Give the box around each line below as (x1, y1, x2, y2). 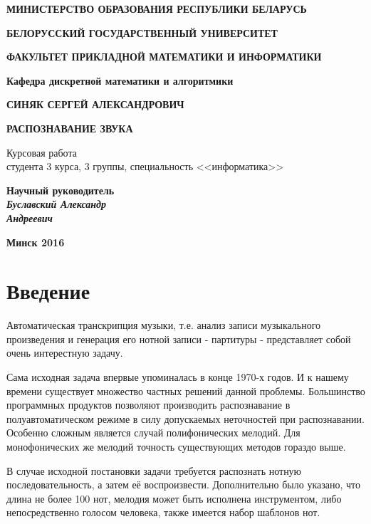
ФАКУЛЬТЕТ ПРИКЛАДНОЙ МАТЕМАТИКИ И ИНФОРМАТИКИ (6, 49, 322, 64)
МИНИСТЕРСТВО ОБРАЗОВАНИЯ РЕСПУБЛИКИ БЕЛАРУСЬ (6, 1, 307, 16)
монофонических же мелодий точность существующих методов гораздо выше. (6, 439, 346, 454)
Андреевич (6, 210, 53, 225)
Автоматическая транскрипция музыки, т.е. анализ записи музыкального (6, 318, 321, 332)
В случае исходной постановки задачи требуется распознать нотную (6, 463, 302, 478)
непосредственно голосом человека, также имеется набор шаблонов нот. (6, 505, 320, 520)
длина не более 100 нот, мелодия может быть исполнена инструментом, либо (6, 491, 342, 505)
